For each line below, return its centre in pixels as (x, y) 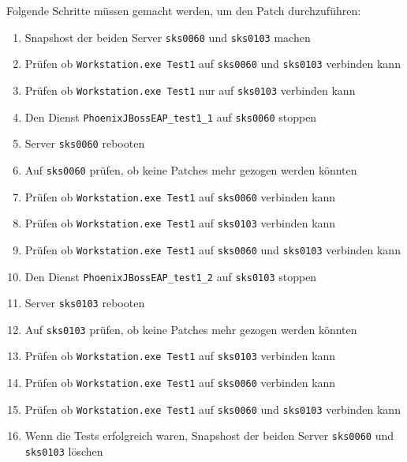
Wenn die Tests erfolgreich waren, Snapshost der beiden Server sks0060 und (209, 436)
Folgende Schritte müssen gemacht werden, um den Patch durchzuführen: (184, 10)
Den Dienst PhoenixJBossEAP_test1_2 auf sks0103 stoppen (171, 276)
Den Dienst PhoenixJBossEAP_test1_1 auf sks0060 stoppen (171, 116)
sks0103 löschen (64, 451)
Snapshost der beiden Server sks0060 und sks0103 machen (168, 37)
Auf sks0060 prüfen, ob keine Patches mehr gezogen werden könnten (191, 169)
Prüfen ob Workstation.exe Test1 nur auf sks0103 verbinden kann (190, 90)
